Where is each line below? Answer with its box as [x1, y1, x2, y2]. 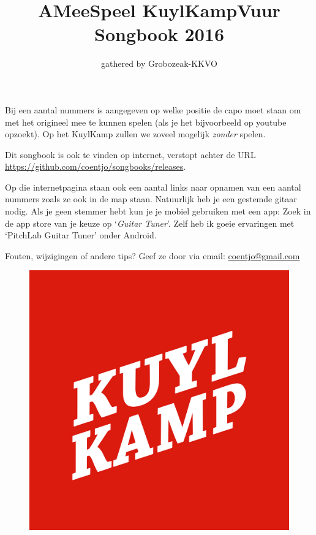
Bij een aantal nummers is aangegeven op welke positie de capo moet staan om [5, 103, 301, 116]
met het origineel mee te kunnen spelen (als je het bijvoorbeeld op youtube [5, 115, 287, 128]
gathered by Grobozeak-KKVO [101, 57, 217, 70]
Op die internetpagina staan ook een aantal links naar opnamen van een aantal [5, 180, 301, 193]
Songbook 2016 [94, 21, 224, 47]
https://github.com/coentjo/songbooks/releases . [5, 160, 186, 173]
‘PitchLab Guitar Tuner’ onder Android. [5, 229, 157, 241]
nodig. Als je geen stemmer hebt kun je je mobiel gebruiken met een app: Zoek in [5, 205, 311, 218]
